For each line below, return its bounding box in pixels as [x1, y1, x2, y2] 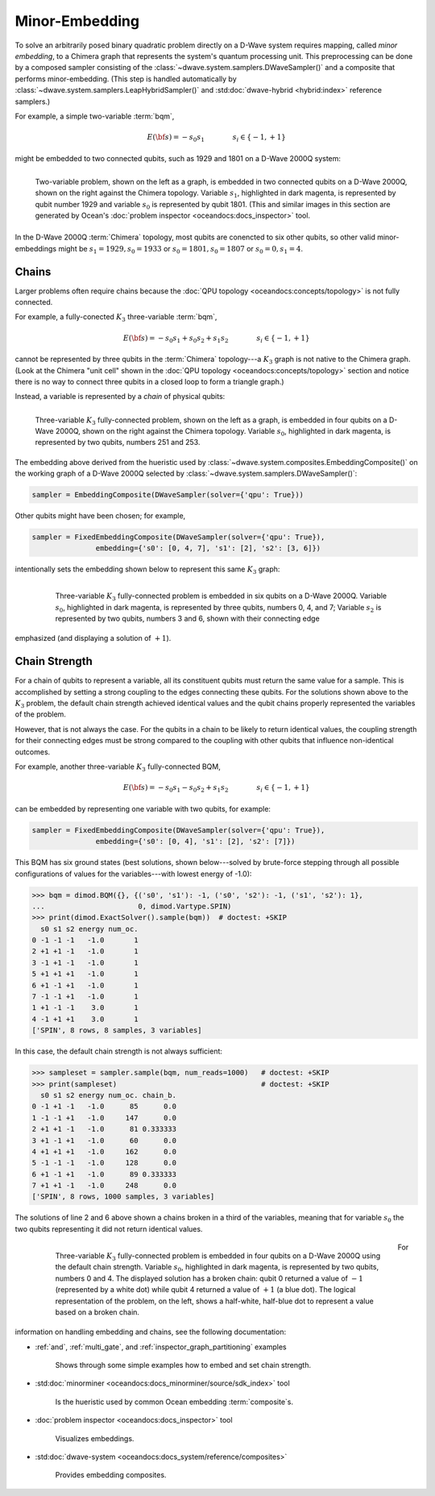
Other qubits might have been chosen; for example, [14, 510, 186, 520]
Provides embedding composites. [55, 1470, 167, 1480]
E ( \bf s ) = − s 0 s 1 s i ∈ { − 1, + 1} [147, 133, 286, 143]
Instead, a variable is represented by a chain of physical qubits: [14, 392, 226, 401]
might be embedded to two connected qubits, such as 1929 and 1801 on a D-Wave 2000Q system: [14, 153, 342, 163]
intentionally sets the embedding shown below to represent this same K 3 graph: [14, 564, 280, 576]
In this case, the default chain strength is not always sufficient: [14, 1046, 223, 1056]
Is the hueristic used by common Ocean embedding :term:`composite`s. [55, 1397, 294, 1407]
